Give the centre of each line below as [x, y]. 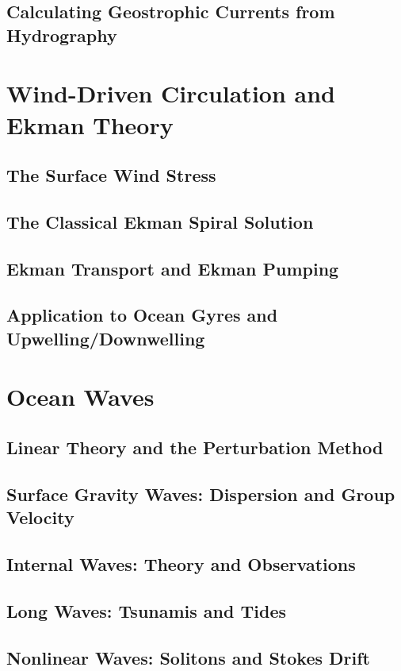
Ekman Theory [90, 124]
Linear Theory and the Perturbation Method [195, 447]
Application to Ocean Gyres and [142, 315]
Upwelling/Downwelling [106, 338]
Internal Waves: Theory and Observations [181, 563]
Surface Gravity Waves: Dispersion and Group [201, 494]
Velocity [40, 517]
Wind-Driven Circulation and [171, 93]
